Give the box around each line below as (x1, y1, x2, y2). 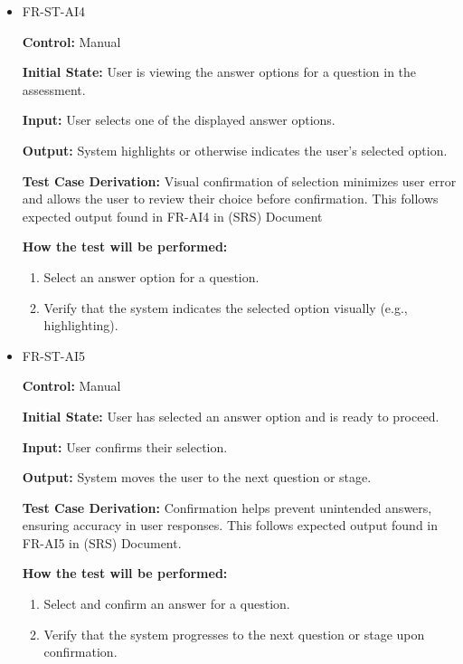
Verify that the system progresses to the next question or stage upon (43, 624, 425, 643)
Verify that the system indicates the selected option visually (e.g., (43, 298, 408, 317)
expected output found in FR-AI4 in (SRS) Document (22, 206, 323, 225)
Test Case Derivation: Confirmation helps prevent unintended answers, (22, 498, 432, 517)
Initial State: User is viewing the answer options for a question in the (22, 62, 417, 81)
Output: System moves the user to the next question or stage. (22, 468, 372, 487)
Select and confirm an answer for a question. (43, 594, 290, 613)
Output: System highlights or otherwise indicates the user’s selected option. (22, 140, 448, 159)
